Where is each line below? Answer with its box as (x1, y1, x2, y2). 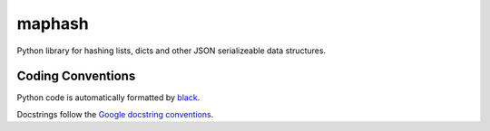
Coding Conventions (16, 69, 136, 84)
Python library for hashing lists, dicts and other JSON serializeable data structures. (16, 45, 327, 56)
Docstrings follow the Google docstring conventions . (16, 108, 214, 119)
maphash (16, 14, 90, 33)
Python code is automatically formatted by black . (16, 92, 201, 103)
